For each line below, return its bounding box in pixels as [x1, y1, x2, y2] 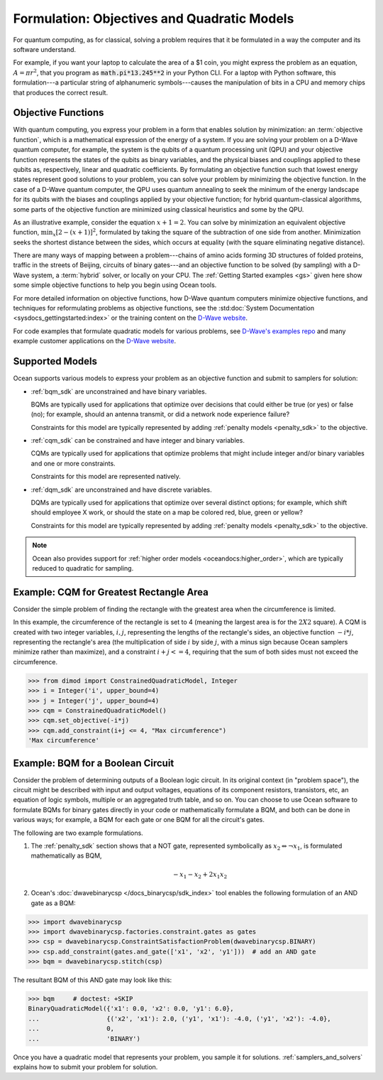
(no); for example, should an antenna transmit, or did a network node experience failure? [30, 410, 290, 418]
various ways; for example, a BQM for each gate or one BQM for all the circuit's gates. [13, 816, 265, 824]
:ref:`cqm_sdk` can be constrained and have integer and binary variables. [30, 436, 245, 445]
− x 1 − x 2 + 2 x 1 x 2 [172, 870, 228, 880]
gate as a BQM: [30, 899, 76, 907]
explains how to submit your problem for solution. [13, 1062, 158, 1071]
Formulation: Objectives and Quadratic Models [13, 11, 294, 26]
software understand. [13, 45, 77, 53]
